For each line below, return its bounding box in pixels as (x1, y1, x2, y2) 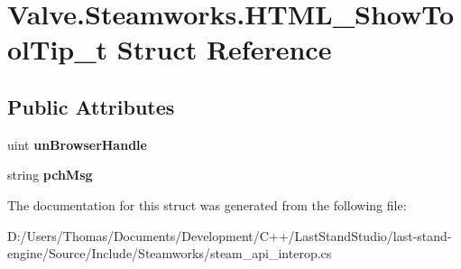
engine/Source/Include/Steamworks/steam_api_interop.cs (7, 244, 332, 263)
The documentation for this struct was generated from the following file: (7, 195, 407, 214)
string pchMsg (7, 165, 93, 184)
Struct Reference (116, 31, 332, 68)
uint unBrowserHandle (7, 134, 147, 153)
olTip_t (7, 31, 108, 68)
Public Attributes (7, 92, 175, 120)
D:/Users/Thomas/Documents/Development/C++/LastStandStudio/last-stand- (7, 226, 452, 245)
